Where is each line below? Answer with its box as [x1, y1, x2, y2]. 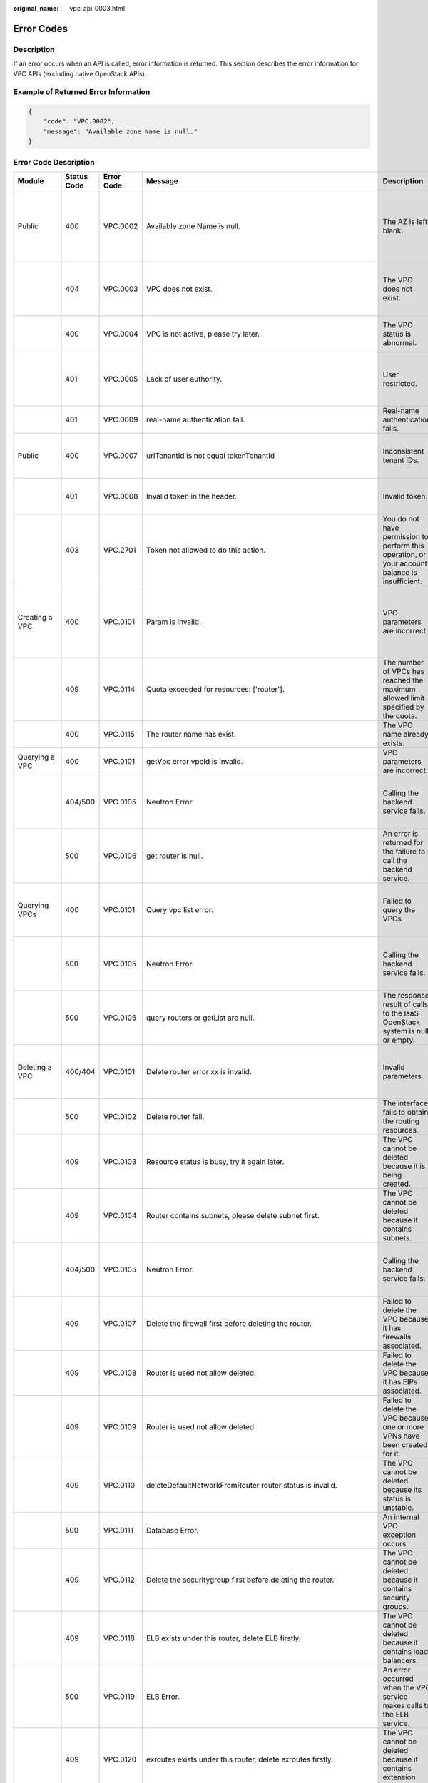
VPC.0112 [103, 1575, 136, 1585]
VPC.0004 [103, 329, 138, 339]
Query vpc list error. [146, 905, 214, 914]
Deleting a [17, 1063, 52, 1072]
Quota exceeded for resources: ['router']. [146, 685, 285, 694]
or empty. [382, 1035, 415, 1045]
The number [382, 658, 424, 667]
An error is [382, 829, 419, 838]
